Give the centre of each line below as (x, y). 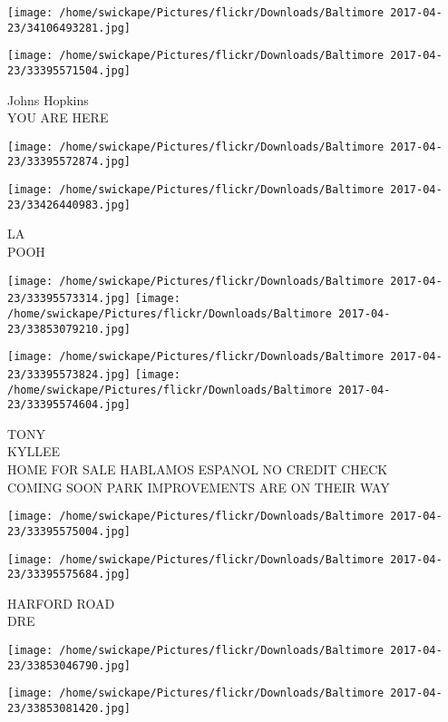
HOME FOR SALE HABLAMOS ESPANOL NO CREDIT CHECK (198, 469)
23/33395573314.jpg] (69, 299)
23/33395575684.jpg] (69, 575)
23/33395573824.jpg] (69, 374)
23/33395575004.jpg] (69, 531)
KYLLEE (34, 451)
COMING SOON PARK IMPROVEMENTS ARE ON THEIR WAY (199, 487)
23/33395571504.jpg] (69, 70)
